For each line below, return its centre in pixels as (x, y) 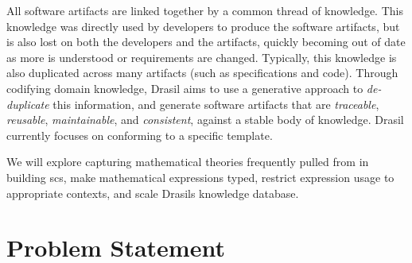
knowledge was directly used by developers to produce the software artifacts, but (203, 26)
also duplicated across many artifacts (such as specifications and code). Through (202, 73)
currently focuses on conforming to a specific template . (140, 135)
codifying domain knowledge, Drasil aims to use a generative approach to (185, 88)
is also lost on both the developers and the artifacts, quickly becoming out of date (206, 42)
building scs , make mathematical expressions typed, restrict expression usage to (200, 177)
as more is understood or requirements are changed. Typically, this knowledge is (202, 57)
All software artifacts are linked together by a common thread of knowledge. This (205, 10)
